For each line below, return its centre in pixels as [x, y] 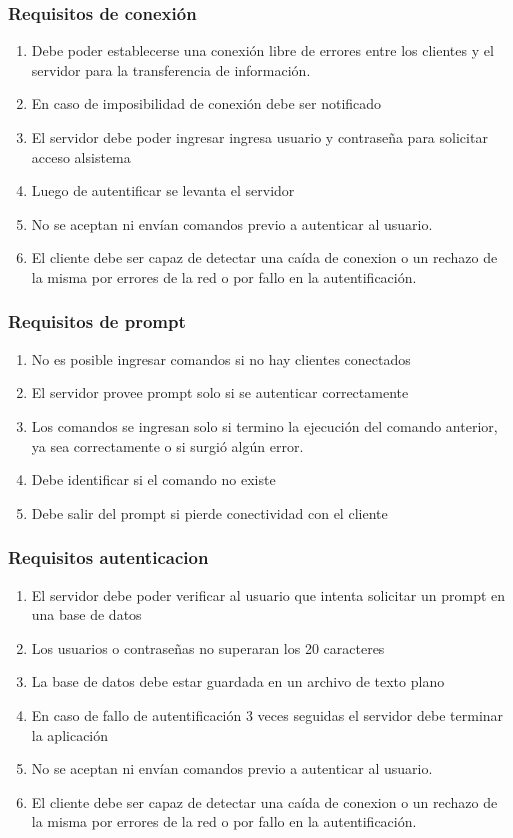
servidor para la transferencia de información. [171, 69]
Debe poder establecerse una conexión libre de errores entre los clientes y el [262, 50]
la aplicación [70, 734]
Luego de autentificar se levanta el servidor [163, 190]
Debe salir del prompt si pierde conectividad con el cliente [209, 512]
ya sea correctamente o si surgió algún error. [167, 445]
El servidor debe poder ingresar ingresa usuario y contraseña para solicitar [259, 137]
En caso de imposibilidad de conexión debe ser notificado [206, 103]
